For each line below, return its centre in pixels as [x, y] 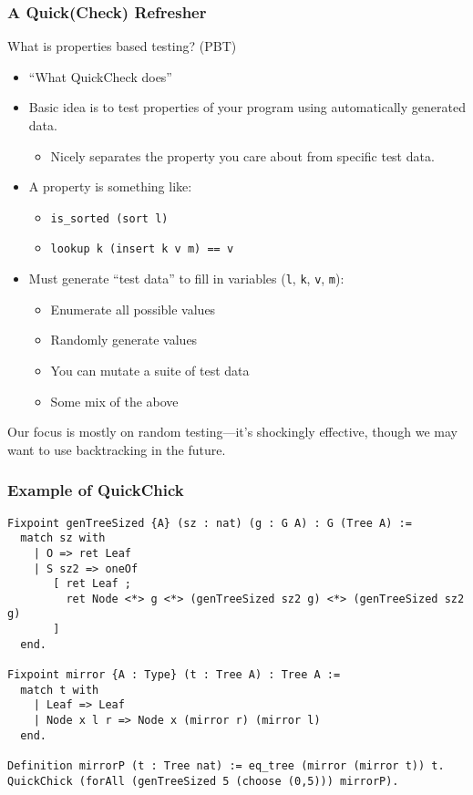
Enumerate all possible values [133, 309]
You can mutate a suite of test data [150, 370]
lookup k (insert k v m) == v [142, 249]
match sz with [63, 538]
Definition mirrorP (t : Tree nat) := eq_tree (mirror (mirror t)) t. [226, 766]
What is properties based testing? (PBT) [122, 46]
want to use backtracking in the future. [117, 449]
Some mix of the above [114, 401]
